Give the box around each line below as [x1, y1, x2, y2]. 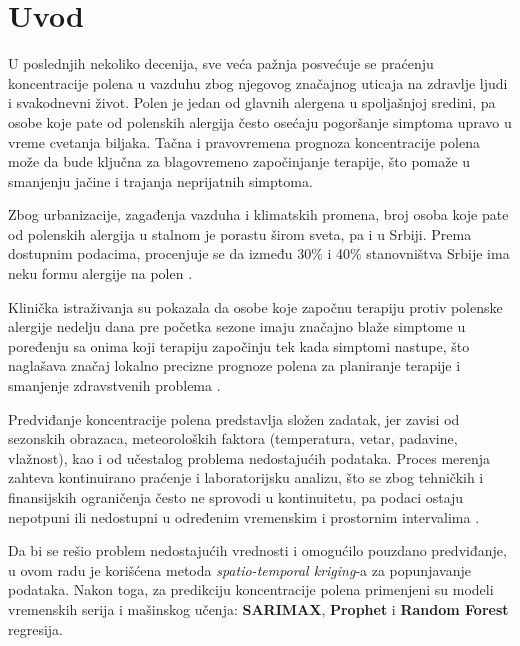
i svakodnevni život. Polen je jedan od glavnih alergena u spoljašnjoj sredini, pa [8, 92, 496, 113]
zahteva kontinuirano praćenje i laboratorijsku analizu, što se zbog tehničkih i [8, 467, 484, 488]
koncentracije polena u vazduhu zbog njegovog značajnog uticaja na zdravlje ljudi [8, 72, 508, 93]
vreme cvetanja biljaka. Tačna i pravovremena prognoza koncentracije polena [8, 131, 480, 152]
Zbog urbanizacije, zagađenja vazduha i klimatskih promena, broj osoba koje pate [8, 204, 509, 225]
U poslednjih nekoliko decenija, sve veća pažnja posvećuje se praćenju [8, 53, 434, 74]
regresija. [8, 618, 63, 639]
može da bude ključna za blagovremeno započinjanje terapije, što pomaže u [8, 151, 471, 172]
